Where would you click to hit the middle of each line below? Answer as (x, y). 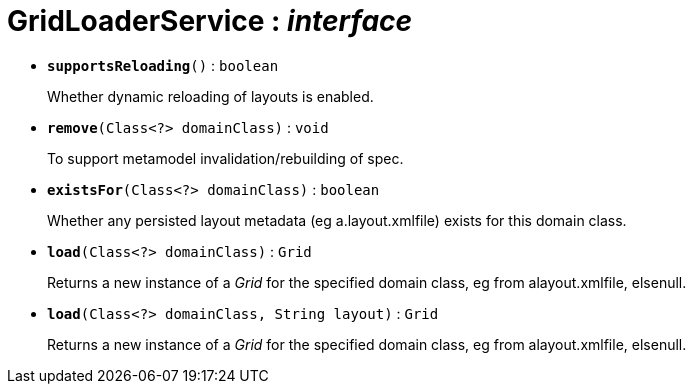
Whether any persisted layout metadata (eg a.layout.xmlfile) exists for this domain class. (337, 220)
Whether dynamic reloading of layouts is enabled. (210, 96)
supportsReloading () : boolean (163, 65)
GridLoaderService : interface (210, 21)
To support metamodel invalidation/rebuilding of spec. (225, 158)
